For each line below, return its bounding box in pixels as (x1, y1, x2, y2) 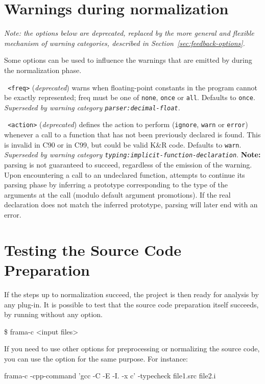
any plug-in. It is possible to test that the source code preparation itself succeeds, (4, 299, 259, 309)
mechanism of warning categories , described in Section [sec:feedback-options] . (4, 37, 245, 48)
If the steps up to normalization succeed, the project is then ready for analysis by (4, 289, 259, 299)
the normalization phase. (4, 64, 82, 75)
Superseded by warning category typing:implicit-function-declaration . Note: (4, 149, 261, 160)
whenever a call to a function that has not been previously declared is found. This (4, 129, 261, 140)
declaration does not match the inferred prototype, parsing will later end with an (4, 199, 258, 210)
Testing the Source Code (4, 239, 182, 260)
